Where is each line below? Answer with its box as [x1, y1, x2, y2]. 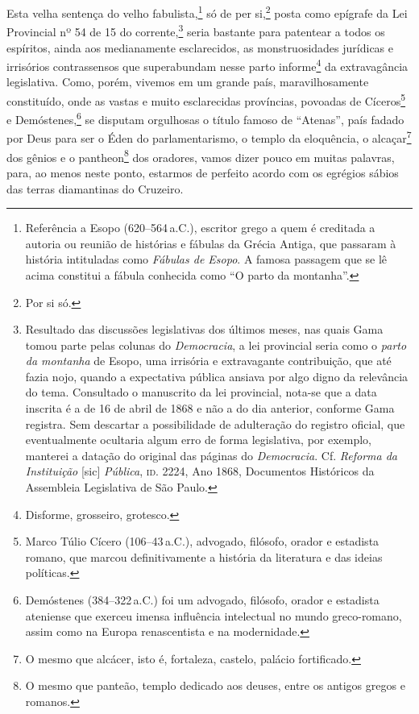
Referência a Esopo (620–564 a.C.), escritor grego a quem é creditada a [25, 219, 375, 236]
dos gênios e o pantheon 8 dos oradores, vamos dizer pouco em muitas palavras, [6, 146, 395, 165]
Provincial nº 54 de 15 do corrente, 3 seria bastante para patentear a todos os [6, 21, 385, 39]
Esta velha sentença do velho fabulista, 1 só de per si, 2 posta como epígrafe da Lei [6, 2, 408, 21]
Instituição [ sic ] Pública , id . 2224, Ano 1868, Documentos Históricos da [25, 463, 375, 479]
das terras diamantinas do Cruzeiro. [6, 180, 184, 197]
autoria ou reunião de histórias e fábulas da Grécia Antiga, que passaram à [25, 235, 396, 251]
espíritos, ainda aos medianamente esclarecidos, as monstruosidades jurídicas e [6, 39, 394, 56]
